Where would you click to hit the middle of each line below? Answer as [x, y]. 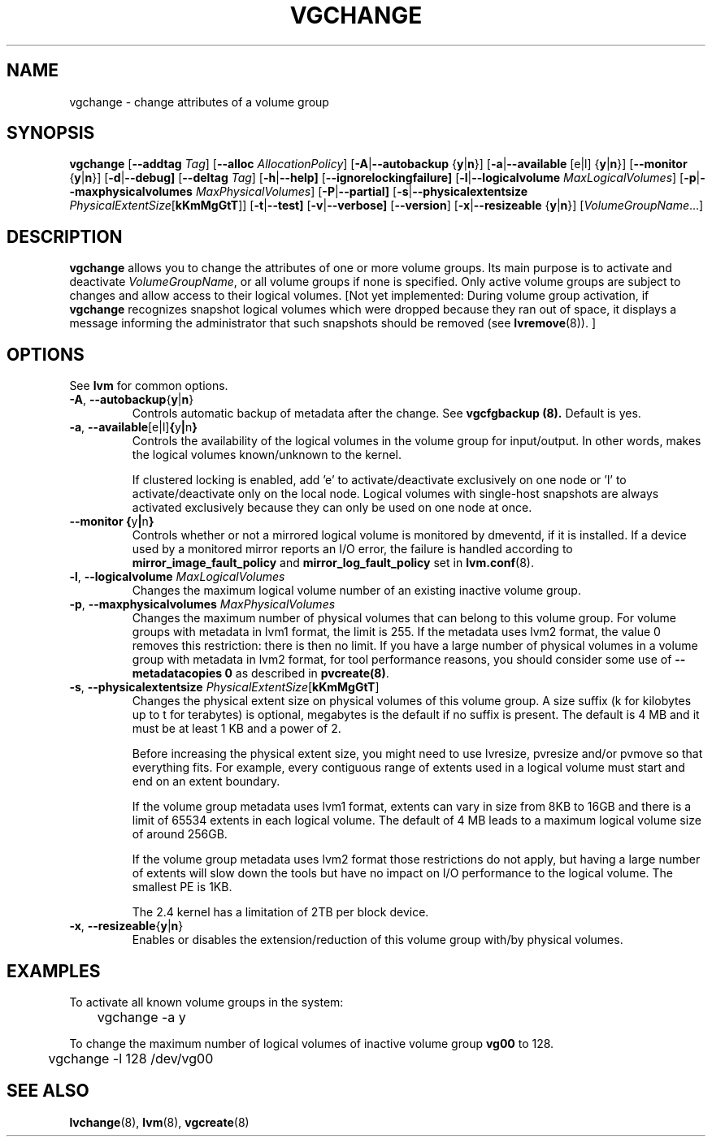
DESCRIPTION [65, 236]
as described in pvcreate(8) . [312, 673]
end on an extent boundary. [206, 781]
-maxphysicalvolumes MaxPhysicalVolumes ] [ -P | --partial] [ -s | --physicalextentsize [299, 192]
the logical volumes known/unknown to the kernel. [267, 455]
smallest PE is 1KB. [182, 887]
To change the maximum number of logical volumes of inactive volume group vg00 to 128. [312, 1043]
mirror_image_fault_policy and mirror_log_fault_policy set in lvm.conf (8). [333, 563]
